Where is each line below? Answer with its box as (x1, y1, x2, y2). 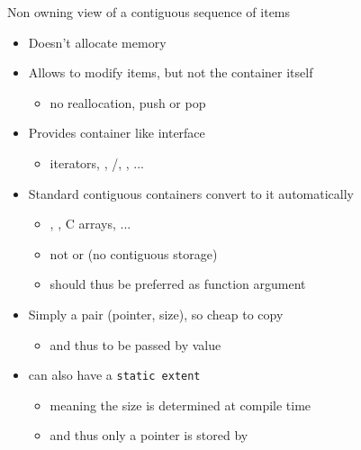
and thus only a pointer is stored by (50, 426, 248, 445)
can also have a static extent (28, 365, 201, 384)
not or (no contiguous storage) (50, 244, 218, 263)
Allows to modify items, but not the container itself (28, 63, 313, 82)
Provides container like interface (28, 123, 205, 142)
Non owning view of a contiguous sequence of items (7, 3, 291, 21)
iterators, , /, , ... (50, 153, 144, 172)
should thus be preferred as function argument (50, 274, 306, 293)
